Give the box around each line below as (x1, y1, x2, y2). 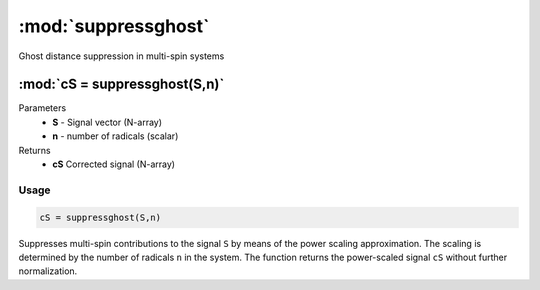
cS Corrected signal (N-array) (52, 158, 175, 170)
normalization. (18, 265, 78, 277)
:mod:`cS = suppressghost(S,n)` (18, 76, 225, 93)
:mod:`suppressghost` (18, 15, 210, 37)
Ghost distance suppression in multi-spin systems (18, 50, 225, 62)
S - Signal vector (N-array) (52, 116, 163, 128)
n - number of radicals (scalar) (52, 130, 179, 142)
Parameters (18, 102, 67, 114)
